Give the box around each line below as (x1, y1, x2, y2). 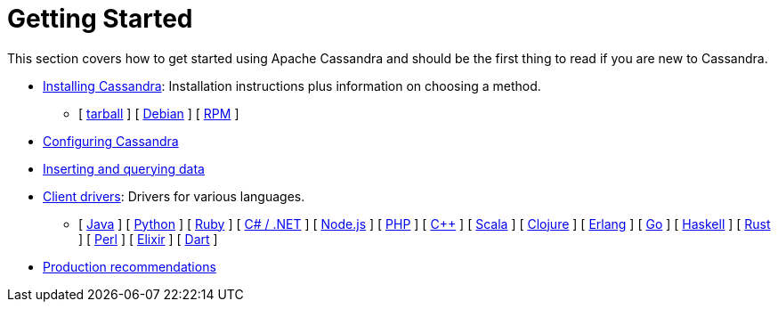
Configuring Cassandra (43, 133, 179, 149)
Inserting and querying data (43, 160, 205, 176)
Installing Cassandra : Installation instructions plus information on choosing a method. (43, 77, 541, 94)
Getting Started (7, 4, 193, 34)
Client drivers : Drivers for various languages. (43, 188, 305, 204)
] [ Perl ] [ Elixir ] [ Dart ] (78, 231, 218, 247)
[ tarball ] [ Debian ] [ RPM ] (78, 105, 239, 121)
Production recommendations (43, 258, 216, 274)
